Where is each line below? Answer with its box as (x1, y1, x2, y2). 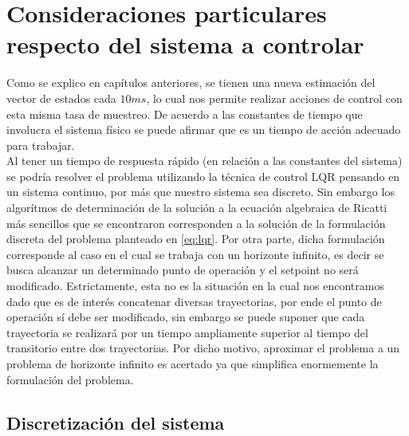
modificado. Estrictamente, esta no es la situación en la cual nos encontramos (6, 277, 384, 294)
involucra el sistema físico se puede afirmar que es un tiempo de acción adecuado (6, 121, 401, 138)
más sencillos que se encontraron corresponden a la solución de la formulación (6, 214, 386, 231)
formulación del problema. (6, 371, 134, 387)
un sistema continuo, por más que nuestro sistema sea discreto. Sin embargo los (6, 183, 395, 200)
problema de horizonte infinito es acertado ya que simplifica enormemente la (6, 355, 379, 371)
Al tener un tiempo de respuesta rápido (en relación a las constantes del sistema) (6, 152, 403, 169)
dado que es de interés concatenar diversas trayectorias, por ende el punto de (6, 293, 382, 309)
